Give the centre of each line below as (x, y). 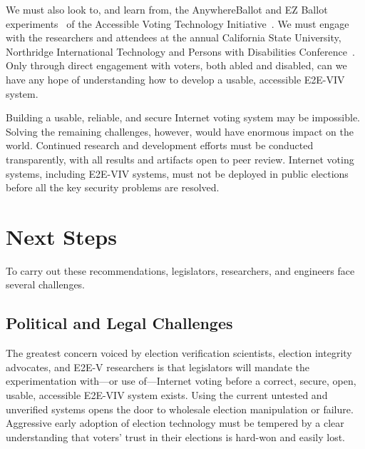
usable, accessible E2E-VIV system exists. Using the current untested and (167, 395)
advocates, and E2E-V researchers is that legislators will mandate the (158, 367)
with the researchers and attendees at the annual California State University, (174, 37)
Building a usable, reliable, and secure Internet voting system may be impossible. (183, 117)
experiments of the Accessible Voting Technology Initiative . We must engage (178, 23)
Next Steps (61, 236)
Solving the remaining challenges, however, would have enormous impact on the (180, 131)
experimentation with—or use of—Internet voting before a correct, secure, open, (181, 381)
